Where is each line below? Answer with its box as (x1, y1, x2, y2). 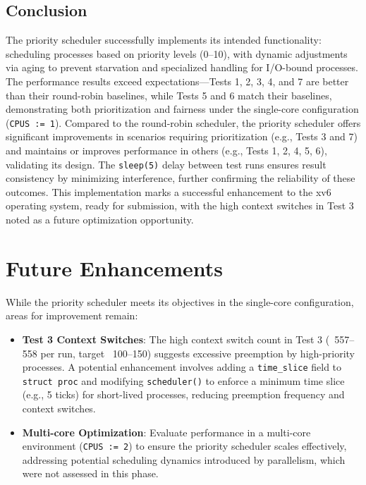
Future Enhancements (6, 253, 224, 282)
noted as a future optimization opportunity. (6, 212, 194, 227)
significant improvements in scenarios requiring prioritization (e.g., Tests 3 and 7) (6, 129, 358, 144)
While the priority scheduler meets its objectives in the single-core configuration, (6, 294, 354, 309)
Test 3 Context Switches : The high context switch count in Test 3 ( (22, 331, 330, 346)
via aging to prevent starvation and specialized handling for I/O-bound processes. (6, 60, 358, 75)
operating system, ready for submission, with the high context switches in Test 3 (6, 198, 354, 213)
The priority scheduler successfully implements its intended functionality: (6, 32, 322, 47)
